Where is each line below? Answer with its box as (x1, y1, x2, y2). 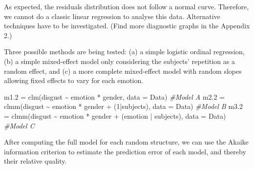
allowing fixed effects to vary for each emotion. (4, 75, 144, 85)
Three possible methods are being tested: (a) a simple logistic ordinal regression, (4, 46, 245, 57)
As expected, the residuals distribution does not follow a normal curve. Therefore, (4, 1, 249, 11)
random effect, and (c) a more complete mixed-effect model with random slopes (4, 65, 242, 76)
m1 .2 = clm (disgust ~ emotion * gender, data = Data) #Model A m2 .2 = (4, 91, 225, 102)
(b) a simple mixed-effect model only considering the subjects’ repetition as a (4, 56, 235, 66)
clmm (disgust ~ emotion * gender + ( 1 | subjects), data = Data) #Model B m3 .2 (4, 101, 243, 111)
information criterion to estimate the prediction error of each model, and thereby (4, 146, 246, 156)
